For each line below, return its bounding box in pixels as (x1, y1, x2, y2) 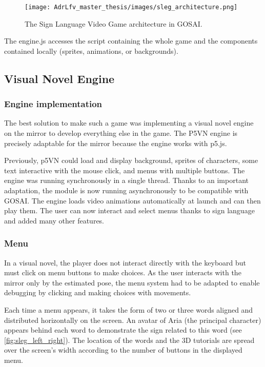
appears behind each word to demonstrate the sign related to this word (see (4, 324, 242, 335)
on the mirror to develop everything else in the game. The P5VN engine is (4, 128, 238, 138)
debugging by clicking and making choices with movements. (4, 287, 191, 298)
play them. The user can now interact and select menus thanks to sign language (4, 205, 255, 216)
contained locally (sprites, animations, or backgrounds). (4, 45, 178, 56)
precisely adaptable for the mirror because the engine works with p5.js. (4, 137, 227, 148)
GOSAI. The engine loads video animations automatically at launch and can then (4, 195, 261, 206)
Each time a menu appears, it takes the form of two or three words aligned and (4, 304, 253, 315)
